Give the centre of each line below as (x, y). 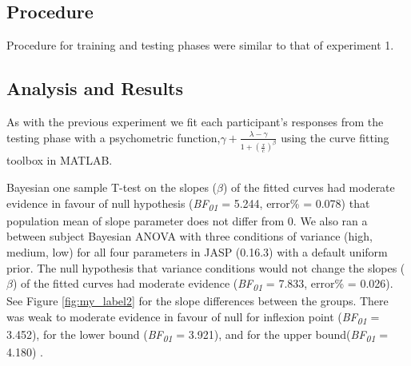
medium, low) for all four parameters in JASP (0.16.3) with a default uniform (197, 251)
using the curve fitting (335, 137)
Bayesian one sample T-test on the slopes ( (112, 187)
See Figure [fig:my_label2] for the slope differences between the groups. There (198, 301)
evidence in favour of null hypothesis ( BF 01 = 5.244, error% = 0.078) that (188, 204)
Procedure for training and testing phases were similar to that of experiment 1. (200, 45)
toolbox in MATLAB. (60, 160)
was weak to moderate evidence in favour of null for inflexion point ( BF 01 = (193, 317)
